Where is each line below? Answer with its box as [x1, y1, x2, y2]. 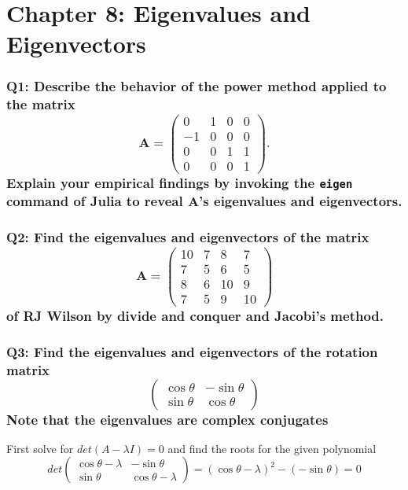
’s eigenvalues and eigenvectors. [199, 191, 402, 211]
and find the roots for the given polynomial [167, 440, 377, 456]
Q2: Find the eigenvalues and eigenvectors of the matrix [6, 227, 369, 247]
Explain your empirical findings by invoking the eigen [6, 172, 353, 192]
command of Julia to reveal [6, 191, 183, 211]
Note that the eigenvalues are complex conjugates [6, 409, 329, 429]
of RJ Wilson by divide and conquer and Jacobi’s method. [6, 305, 384, 325]
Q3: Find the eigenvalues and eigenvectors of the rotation [6, 341, 378, 361]
